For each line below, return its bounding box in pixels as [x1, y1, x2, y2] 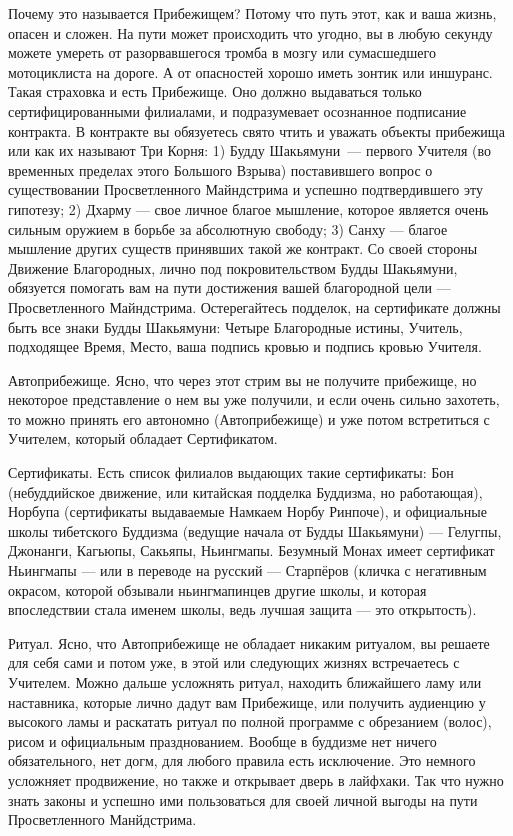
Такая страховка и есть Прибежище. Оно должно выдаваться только [8, 81, 422, 102]
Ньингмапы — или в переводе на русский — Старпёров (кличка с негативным [8, 560, 487, 581]
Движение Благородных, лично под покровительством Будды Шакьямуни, [8, 257, 458, 278]
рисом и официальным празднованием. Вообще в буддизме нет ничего [8, 730, 437, 751]
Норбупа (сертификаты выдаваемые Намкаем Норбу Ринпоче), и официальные [8, 501, 487, 522]
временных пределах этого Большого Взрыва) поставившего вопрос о [8, 159, 433, 180]
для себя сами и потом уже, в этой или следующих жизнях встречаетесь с [8, 652, 460, 673]
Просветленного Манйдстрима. [8, 809, 197, 830]
